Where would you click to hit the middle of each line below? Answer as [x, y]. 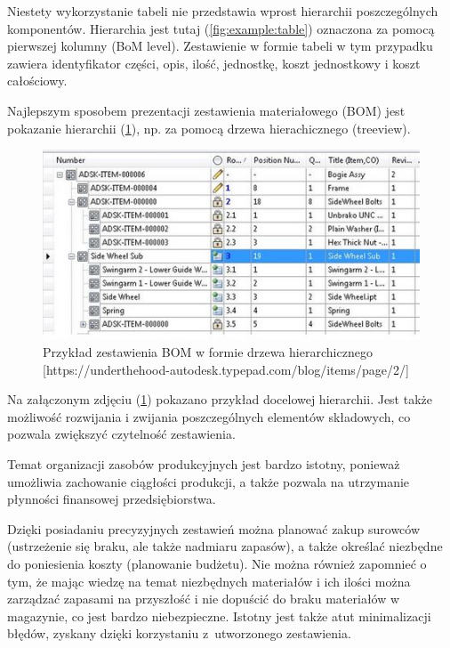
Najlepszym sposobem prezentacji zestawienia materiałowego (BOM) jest [206, 110]
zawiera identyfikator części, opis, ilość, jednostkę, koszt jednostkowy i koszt [214, 63]
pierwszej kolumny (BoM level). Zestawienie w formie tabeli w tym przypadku [220, 46]
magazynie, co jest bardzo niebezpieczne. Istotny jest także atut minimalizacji [219, 616]
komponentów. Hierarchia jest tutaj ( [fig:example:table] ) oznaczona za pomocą [221, 28]
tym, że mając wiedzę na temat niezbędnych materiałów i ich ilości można [209, 581]
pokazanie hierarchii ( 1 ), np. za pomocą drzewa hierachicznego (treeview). [209, 128]
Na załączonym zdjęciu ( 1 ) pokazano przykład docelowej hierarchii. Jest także [220, 399]
